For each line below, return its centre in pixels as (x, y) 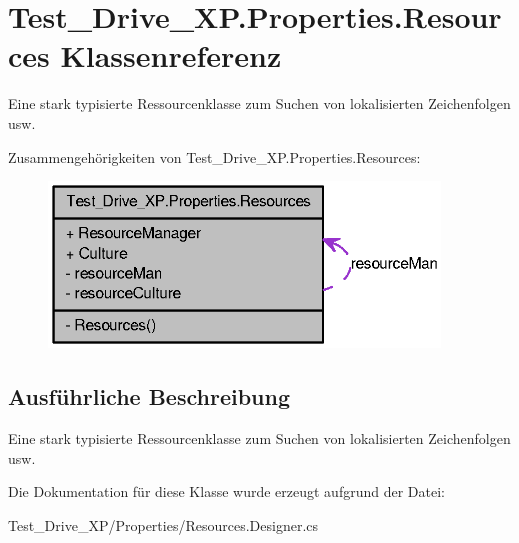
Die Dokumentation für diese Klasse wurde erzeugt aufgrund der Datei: (226, 491)
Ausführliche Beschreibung (149, 396)
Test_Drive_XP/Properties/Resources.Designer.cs (163, 524)
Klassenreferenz (171, 55)
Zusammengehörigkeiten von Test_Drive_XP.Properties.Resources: (214, 156)
